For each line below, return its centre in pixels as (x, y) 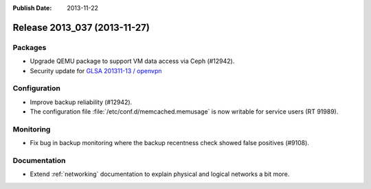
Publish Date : (32, 8)
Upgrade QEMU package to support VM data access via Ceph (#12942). (132, 61)
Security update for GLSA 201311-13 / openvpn (96, 71)
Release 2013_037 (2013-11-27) (81, 27)
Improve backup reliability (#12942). (81, 102)
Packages (30, 47)
